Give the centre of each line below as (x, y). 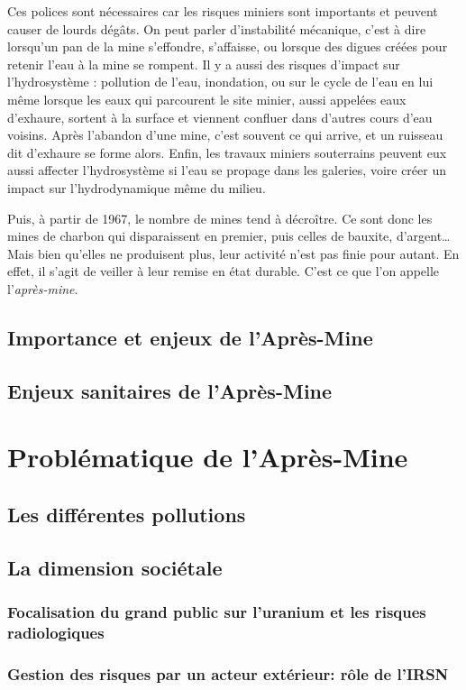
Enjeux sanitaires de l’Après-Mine (170, 390)
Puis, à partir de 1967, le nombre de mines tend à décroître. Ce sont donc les (220, 218)
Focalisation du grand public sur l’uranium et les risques (217, 611)
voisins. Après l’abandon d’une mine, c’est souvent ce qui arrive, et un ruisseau (225, 135)
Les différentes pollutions (127, 514)
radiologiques (56, 632)
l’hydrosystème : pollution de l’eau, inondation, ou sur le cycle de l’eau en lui (220, 82)
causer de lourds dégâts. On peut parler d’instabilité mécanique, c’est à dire (217, 28)
